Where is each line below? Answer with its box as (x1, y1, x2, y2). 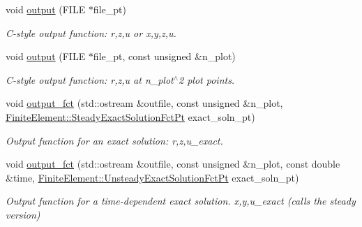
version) (6, 207, 40, 221)
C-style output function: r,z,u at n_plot (6, 72, 174, 87)
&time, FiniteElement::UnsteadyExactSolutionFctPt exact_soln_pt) (6, 170, 299, 184)
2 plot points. (179, 72, 235, 87)
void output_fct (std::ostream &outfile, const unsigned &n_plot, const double (6, 156, 340, 171)
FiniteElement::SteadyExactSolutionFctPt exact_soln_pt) (6, 109, 255, 124)
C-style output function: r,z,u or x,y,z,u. (6, 25, 176, 40)
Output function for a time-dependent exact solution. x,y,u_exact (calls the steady (6, 193, 356, 208)
